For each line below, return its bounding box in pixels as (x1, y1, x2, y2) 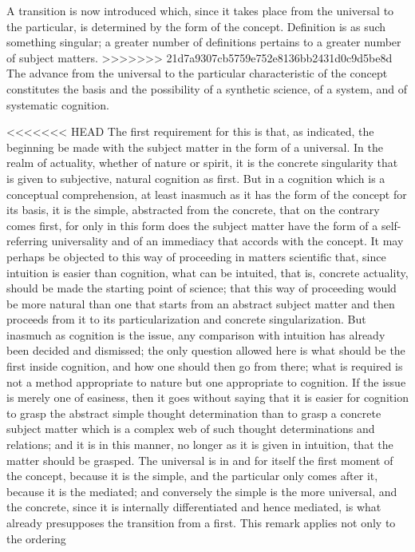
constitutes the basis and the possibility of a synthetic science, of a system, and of (6, 80, 408, 97)
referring (6, 232, 48, 249)
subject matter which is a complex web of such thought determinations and (6, 420, 375, 437)
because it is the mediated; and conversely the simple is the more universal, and (6, 483, 397, 499)
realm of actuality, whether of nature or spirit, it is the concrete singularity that (6, 154, 398, 171)
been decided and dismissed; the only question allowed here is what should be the (6, 342, 405, 359)
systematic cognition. (6, 96, 109, 113)
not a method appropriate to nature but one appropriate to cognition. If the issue (6, 373, 406, 390)
